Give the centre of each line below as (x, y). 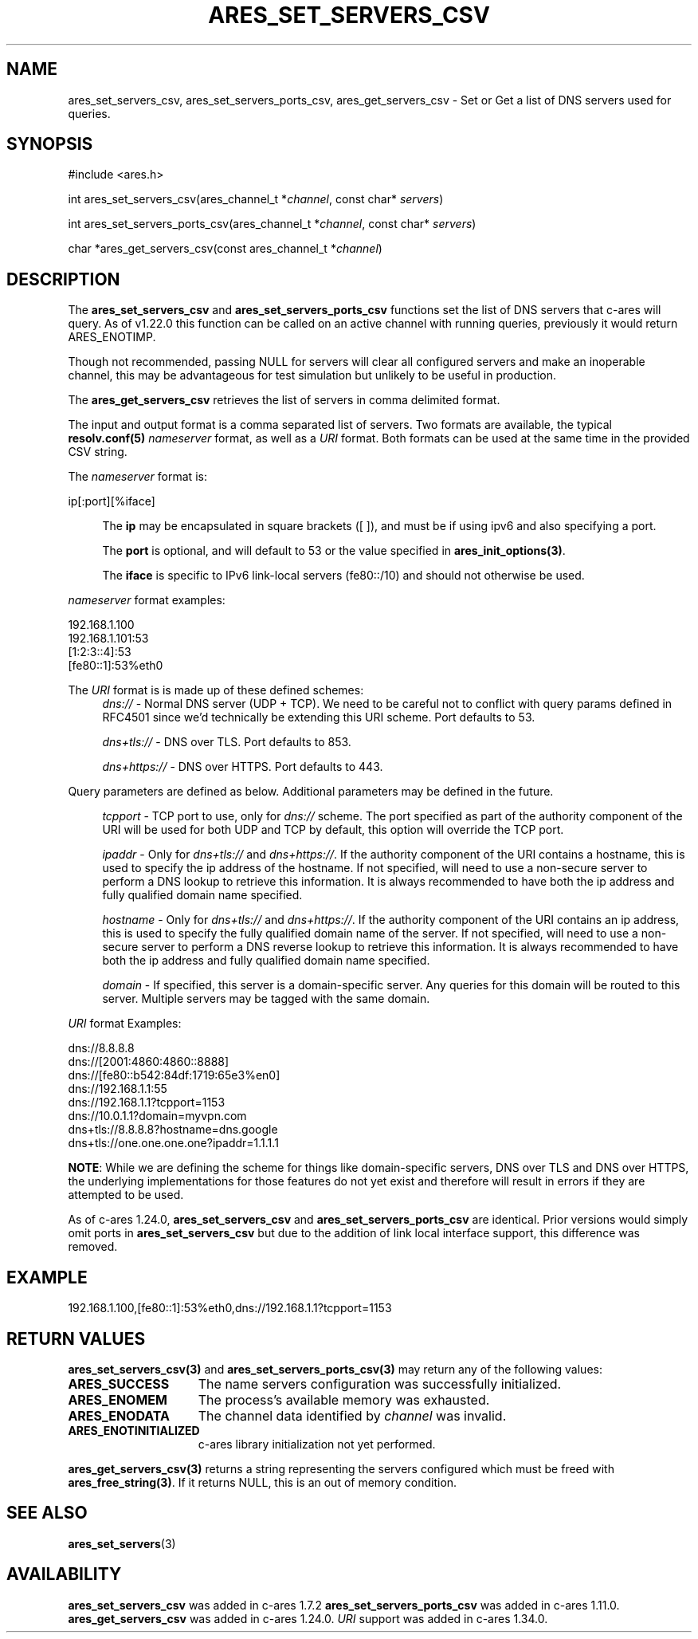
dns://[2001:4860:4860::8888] (149, 1062)
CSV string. (98, 452)
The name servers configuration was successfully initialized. (380, 1384)
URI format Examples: (125, 1024)
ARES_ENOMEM (118, 1399)
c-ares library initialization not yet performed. (317, 1444)
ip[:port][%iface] (112, 501)
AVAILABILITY (64, 1574)
